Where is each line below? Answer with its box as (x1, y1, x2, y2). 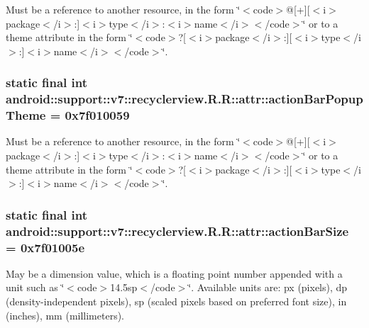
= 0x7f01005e (6, 238, 85, 256)
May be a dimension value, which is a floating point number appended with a (6, 266, 343, 281)
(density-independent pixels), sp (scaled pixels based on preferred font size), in (6, 294, 347, 309)
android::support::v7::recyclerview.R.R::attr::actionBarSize (6, 222, 349, 239)
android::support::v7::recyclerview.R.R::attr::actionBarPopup (6, 90, 363, 108)
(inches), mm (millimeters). (6, 307, 125, 322)
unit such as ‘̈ (6, 280, 65, 295)
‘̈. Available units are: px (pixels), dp (188, 280, 348, 295)
